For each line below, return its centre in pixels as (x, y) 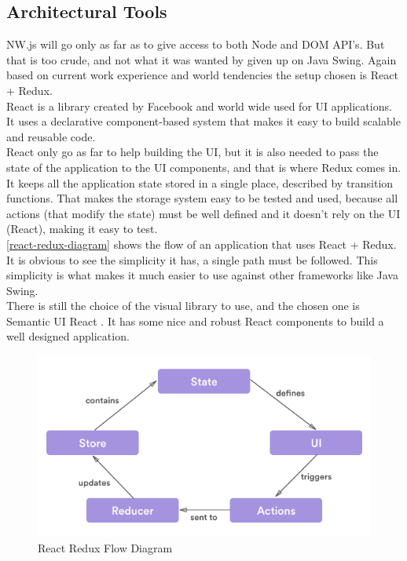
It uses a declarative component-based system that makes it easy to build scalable (203, 121)
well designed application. (68, 336)
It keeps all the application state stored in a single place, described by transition (200, 182)
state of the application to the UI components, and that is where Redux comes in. (204, 167)
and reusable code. (51, 136)
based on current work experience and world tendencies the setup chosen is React (202, 75)
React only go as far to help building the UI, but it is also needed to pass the (192, 152)
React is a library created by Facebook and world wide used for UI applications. (199, 106)
